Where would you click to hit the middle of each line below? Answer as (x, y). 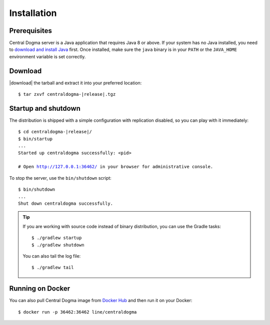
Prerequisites (30, 31)
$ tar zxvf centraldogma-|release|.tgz (67, 94)
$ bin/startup (35, 139)
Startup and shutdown (45, 108)
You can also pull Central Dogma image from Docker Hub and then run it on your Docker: (101, 301)
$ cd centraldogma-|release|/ (55, 132)
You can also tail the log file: (52, 256)
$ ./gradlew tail (53, 268)
